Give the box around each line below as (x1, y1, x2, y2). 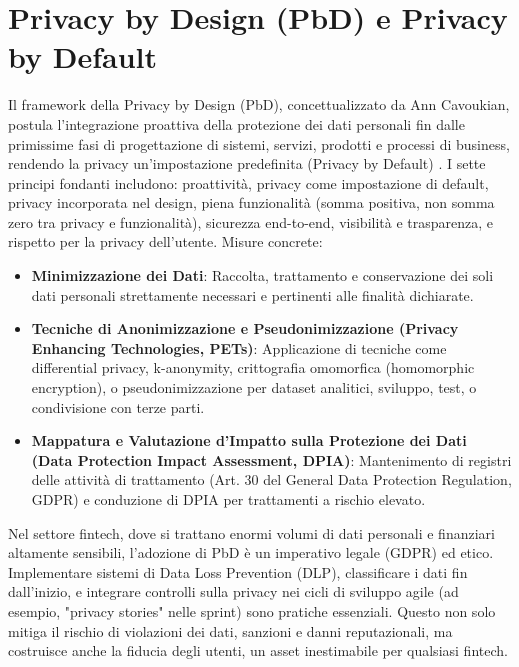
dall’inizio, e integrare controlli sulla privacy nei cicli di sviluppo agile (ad (8, 581, 459, 602)
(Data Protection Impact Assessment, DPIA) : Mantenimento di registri (31, 449, 512, 470)
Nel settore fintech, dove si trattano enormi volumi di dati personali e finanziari (8, 522, 495, 543)
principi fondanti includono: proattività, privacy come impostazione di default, (8, 172, 489, 193)
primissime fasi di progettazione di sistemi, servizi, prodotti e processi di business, (8, 133, 510, 154)
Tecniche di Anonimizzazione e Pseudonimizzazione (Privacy (31, 318, 459, 339)
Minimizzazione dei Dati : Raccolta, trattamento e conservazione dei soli (31, 265, 494, 286)
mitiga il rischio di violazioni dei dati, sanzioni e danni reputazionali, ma (8, 620, 453, 641)
